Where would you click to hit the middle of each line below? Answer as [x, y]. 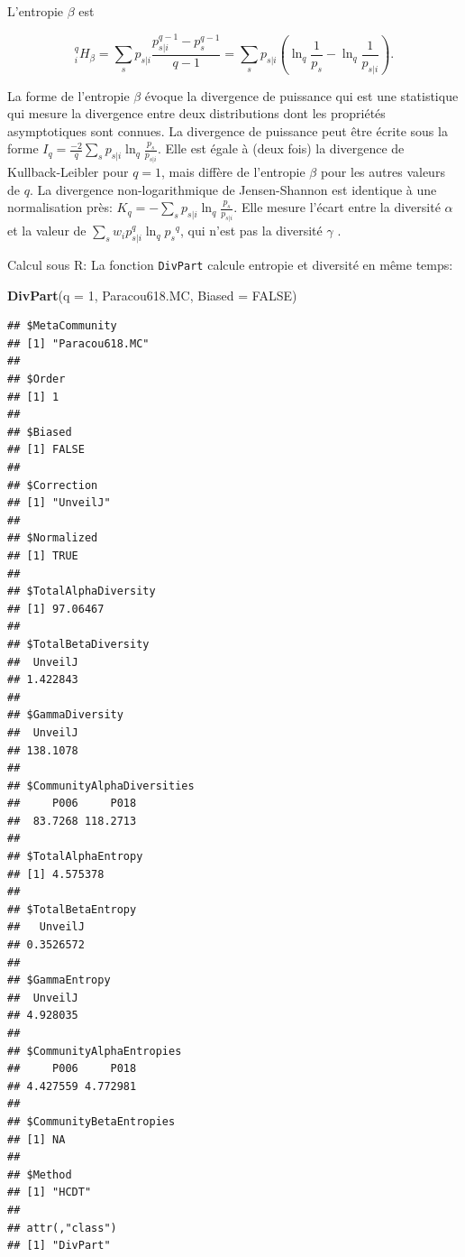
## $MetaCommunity [62, 326]
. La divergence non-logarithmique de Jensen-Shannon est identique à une [233, 189]
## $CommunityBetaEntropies [91, 1121]
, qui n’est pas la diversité [251, 231]
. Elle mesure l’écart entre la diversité [337, 207]
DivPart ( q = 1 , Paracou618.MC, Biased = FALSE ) [152, 295]
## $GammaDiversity [65, 715]
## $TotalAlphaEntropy [75, 857]
